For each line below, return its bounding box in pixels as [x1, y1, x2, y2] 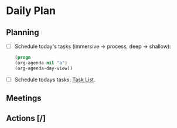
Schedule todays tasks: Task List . [14, 76, 96, 83]
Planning [6, 27, 39, 37]
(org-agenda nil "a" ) [14, 60, 68, 65]
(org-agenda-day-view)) [14, 65, 73, 71]
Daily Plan [6, 4, 56, 18]
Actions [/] [6, 113, 46, 123]
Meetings [6, 94, 42, 103]
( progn [14, 54, 31, 61]
